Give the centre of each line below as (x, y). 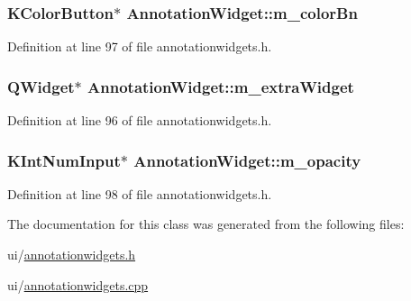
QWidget (41, 86)
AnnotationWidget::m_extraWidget (221, 86)
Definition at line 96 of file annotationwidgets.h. (140, 120)
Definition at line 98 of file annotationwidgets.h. (140, 193)
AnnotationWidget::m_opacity (247, 160)
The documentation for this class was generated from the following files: (206, 224)
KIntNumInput (64, 160)
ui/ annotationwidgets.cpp (78, 284)
